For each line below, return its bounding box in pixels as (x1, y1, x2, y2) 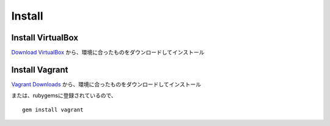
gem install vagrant (22, 106, 84, 113)
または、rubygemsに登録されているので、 (11, 92, 117, 99)
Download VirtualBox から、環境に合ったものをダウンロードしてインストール (11, 49, 205, 56)
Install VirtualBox (11, 32, 79, 43)
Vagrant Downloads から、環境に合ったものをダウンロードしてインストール (11, 80, 202, 88)
